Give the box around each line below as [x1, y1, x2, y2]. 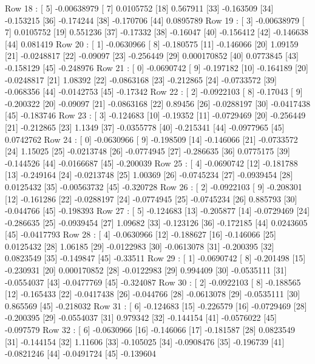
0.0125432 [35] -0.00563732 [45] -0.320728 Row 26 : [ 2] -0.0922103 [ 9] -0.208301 [5, 180, 302, 193]
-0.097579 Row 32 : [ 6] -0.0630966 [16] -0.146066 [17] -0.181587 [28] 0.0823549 [5, 323, 296, 336]
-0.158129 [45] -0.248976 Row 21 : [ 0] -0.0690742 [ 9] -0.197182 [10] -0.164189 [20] [5, 61, 308, 74]
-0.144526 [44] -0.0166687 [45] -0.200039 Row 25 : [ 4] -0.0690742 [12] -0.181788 [5, 156, 298, 169]
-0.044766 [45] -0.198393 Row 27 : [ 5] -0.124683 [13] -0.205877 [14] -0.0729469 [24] [5, 204, 310, 217]
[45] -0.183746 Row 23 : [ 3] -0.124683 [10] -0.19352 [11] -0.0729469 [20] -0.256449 [5, 109, 306, 122]
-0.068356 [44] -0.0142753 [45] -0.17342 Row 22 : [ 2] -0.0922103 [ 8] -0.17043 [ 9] [5, 85, 303, 98]
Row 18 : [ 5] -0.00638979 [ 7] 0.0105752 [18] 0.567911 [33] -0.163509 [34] [5, 2, 274, 14]
